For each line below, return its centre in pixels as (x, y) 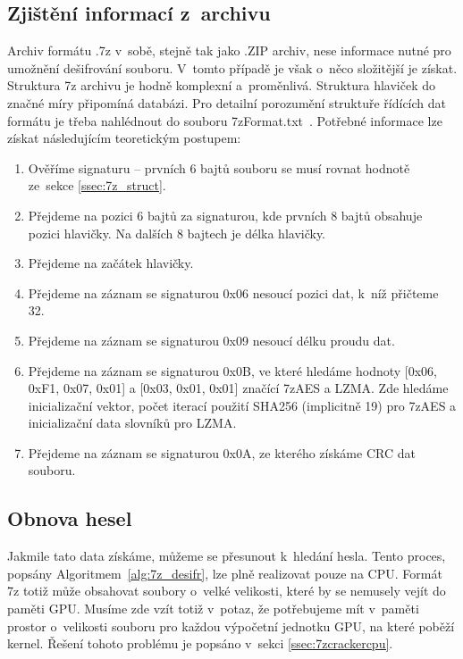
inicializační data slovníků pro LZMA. (132, 423)
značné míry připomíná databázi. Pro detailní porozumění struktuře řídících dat (227, 102)
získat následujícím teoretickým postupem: (124, 138)
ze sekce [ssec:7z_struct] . (97, 185)
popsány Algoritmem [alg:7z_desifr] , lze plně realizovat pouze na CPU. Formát (225, 573)
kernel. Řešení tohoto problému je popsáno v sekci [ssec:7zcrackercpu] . (200, 643)
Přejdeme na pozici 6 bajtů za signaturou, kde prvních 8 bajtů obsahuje (225, 215)
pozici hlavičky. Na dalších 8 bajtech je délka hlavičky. (177, 233)
